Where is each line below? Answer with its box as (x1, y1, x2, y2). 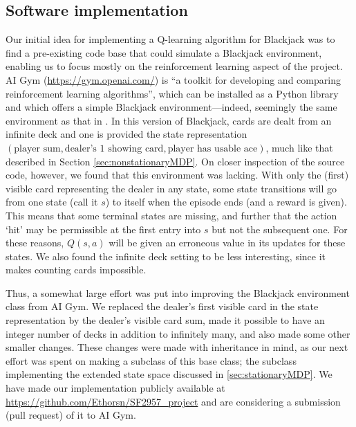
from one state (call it (6, 194, 98, 209)
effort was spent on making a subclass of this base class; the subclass (6, 353, 297, 367)
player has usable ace (167, 143, 258, 154)
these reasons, (6, 235, 64, 250)
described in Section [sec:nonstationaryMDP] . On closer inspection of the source (6, 154, 345, 168)
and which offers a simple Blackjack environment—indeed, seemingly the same (6, 100, 337, 114)
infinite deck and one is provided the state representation (6, 127, 247, 141)
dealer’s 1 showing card (64, 143, 164, 154)
